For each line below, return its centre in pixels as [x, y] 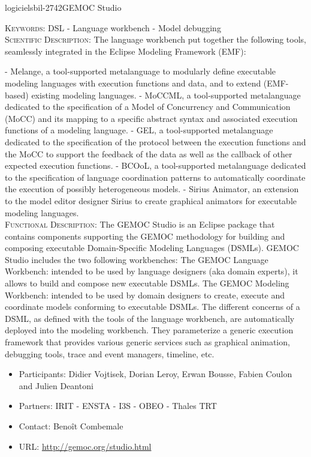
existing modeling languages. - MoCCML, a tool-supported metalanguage [166, 95]
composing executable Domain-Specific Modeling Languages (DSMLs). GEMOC [152, 248]
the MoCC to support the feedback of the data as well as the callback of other [149, 153]
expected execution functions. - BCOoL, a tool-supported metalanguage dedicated [155, 165]
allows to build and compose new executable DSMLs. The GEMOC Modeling [147, 283]
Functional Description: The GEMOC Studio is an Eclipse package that [140, 224]
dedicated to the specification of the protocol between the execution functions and [155, 141]
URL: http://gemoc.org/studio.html [85, 446]
